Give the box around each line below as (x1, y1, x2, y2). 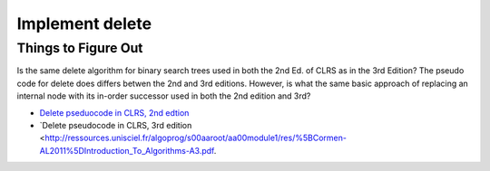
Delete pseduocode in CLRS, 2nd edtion (39, 107, 190, 118)
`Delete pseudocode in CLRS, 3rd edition (39, 119, 192, 130)
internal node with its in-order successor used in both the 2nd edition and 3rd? (16, 90, 311, 101)
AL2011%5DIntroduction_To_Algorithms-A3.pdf (39, 145, 215, 156)
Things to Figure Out (16, 40, 143, 56)
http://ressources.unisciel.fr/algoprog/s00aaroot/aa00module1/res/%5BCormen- (44, 132, 347, 144)
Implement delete (16, 14, 152, 33)
